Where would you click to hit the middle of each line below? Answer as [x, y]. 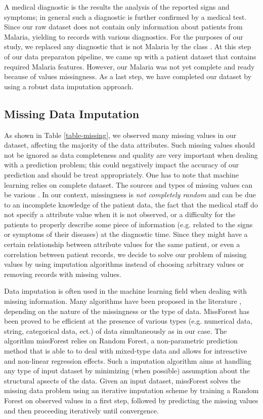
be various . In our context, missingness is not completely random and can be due [130, 195]
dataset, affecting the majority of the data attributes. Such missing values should [129, 145]
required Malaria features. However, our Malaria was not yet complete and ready [129, 66]
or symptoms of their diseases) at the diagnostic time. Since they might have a [126, 234]
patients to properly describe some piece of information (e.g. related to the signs [128, 224]
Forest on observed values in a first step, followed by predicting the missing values [131, 400]
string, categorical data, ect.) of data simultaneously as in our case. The [116, 330]
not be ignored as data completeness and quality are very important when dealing [131, 154]
